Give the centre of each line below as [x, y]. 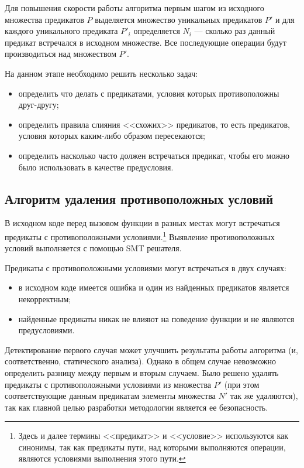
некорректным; [45, 298]
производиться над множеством [61, 54]
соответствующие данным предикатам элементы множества [110, 396]
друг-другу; [39, 105]
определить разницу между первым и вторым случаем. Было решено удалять [142, 372]
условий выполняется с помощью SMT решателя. [93, 248]
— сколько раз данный [235, 31]
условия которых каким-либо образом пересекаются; [112, 136]
